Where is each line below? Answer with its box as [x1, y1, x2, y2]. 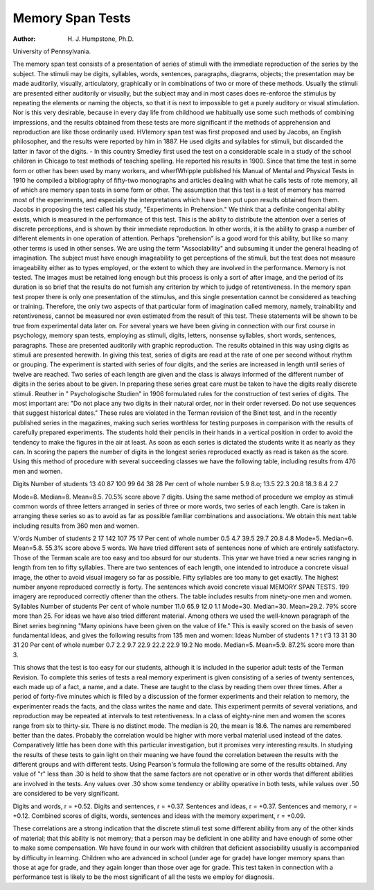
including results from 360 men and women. [12, 522, 139, 530]
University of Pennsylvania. [12, 47, 91, 55]
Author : [12, 35, 36, 43]
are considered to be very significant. [12, 790, 120, 798]
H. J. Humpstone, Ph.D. [67, 35, 134, 43]
